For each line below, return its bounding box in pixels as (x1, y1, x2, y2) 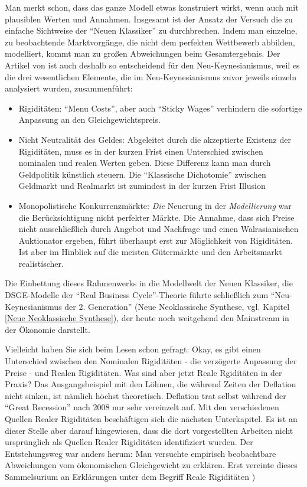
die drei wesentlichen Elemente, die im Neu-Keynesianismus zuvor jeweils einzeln (5, 70, 297, 83)
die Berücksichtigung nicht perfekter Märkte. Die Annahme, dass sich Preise (18, 211, 295, 223)
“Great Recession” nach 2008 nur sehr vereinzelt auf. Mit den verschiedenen (5, 401, 279, 413)
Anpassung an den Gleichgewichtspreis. (18, 113, 161, 126)
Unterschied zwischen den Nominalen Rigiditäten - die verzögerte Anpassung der (5, 355, 297, 367)
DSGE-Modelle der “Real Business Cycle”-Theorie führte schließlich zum (5, 289, 269, 301)
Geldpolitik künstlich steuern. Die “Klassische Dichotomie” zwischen (18, 168, 266, 180)
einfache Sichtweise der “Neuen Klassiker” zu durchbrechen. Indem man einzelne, (5, 24, 298, 37)
